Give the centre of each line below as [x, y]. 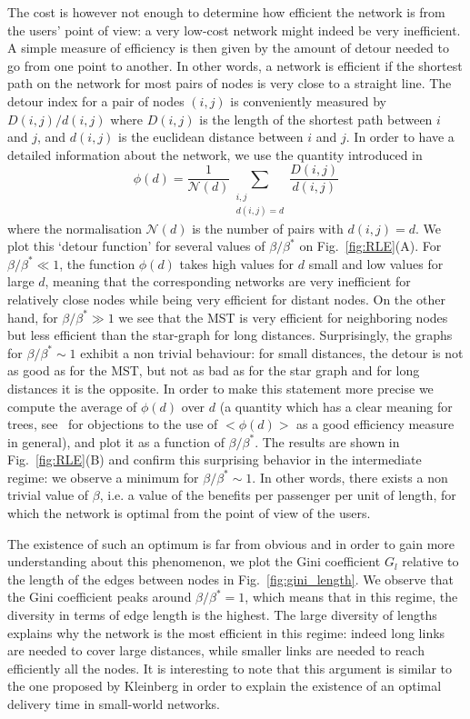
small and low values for [376, 263]
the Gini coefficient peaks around [100, 597]
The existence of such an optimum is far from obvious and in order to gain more [231, 543]
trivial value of [48, 495]
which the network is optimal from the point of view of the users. [189, 513]
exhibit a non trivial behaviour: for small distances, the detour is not [272, 352]
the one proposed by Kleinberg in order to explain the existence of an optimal [225, 686]
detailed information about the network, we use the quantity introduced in [215, 154]
